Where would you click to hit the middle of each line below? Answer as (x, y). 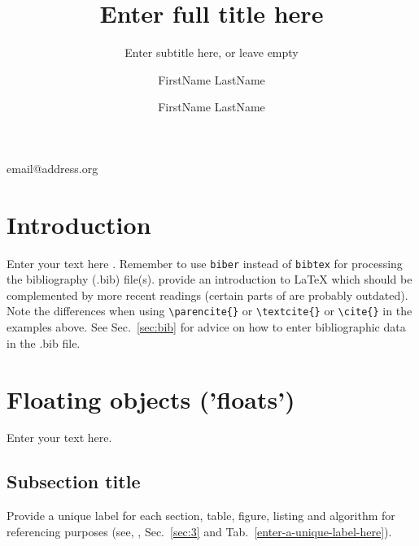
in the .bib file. (44, 342)
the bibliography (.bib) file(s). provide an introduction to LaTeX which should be (209, 279)
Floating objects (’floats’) (151, 399)
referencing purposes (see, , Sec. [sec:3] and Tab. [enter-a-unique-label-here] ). (199, 531)
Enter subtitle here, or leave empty (212, 52)
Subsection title (74, 481)
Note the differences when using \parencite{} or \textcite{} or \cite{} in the (209, 311)
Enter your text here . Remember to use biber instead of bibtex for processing (205, 263)
